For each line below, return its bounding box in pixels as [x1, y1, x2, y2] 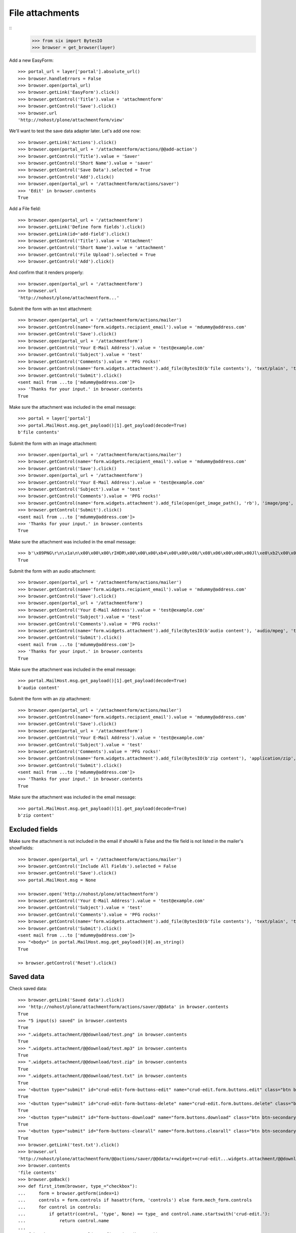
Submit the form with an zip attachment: [9, 696, 91, 702]
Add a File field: [9, 206, 41, 212]
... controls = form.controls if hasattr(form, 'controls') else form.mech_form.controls [18, 1197, 252, 1203]
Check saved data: [9, 985, 47, 991]
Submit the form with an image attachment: [9, 440, 97, 446]
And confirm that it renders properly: [9, 269, 84, 276]
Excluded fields [9, 825, 58, 834]
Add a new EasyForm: [9, 57, 54, 63]
